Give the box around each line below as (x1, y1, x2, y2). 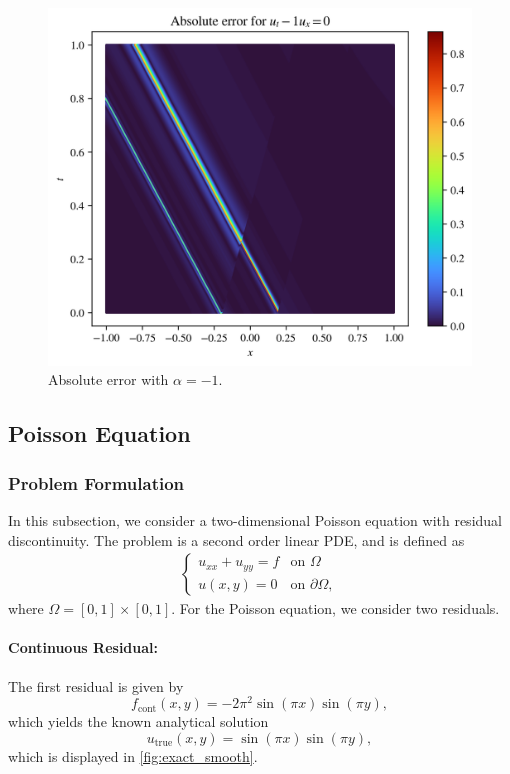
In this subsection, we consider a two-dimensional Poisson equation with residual (8, 509, 502, 530)
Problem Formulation (8, 470, 185, 495)
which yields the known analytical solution (8, 711, 269, 732)
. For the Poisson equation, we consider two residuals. (171, 598, 500, 619)
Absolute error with (48, 369, 169, 390)
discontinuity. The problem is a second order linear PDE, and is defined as (8, 529, 465, 550)
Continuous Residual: (8, 637, 158, 658)
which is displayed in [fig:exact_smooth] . (8, 745, 258, 766)
